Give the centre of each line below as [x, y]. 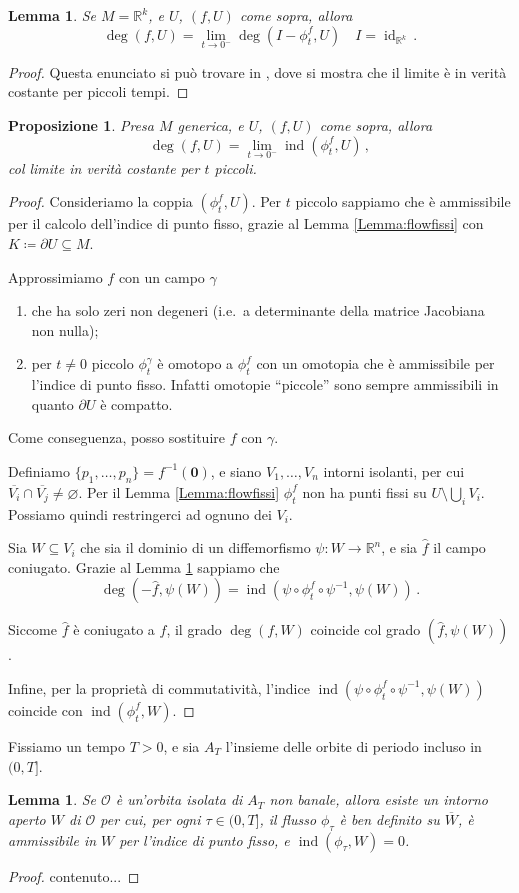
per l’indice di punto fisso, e [204, 839]
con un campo [161, 276]
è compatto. [136, 403]
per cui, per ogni [150, 818]
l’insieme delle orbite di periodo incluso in [353, 745]
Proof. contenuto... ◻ [74, 875]
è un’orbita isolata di [179, 799]
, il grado [194, 629]
